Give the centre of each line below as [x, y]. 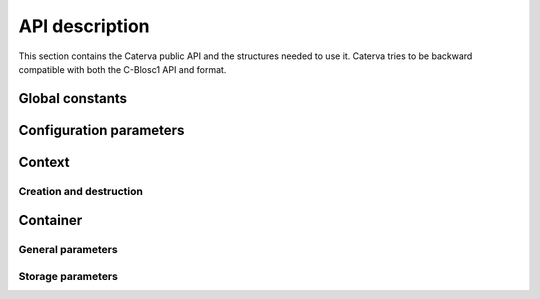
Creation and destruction [81, 191]
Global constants [73, 98]
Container [50, 220]
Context [44, 161]
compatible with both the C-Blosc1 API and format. [122, 69]
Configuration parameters [101, 130]
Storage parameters [68, 276]
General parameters [68, 250]
